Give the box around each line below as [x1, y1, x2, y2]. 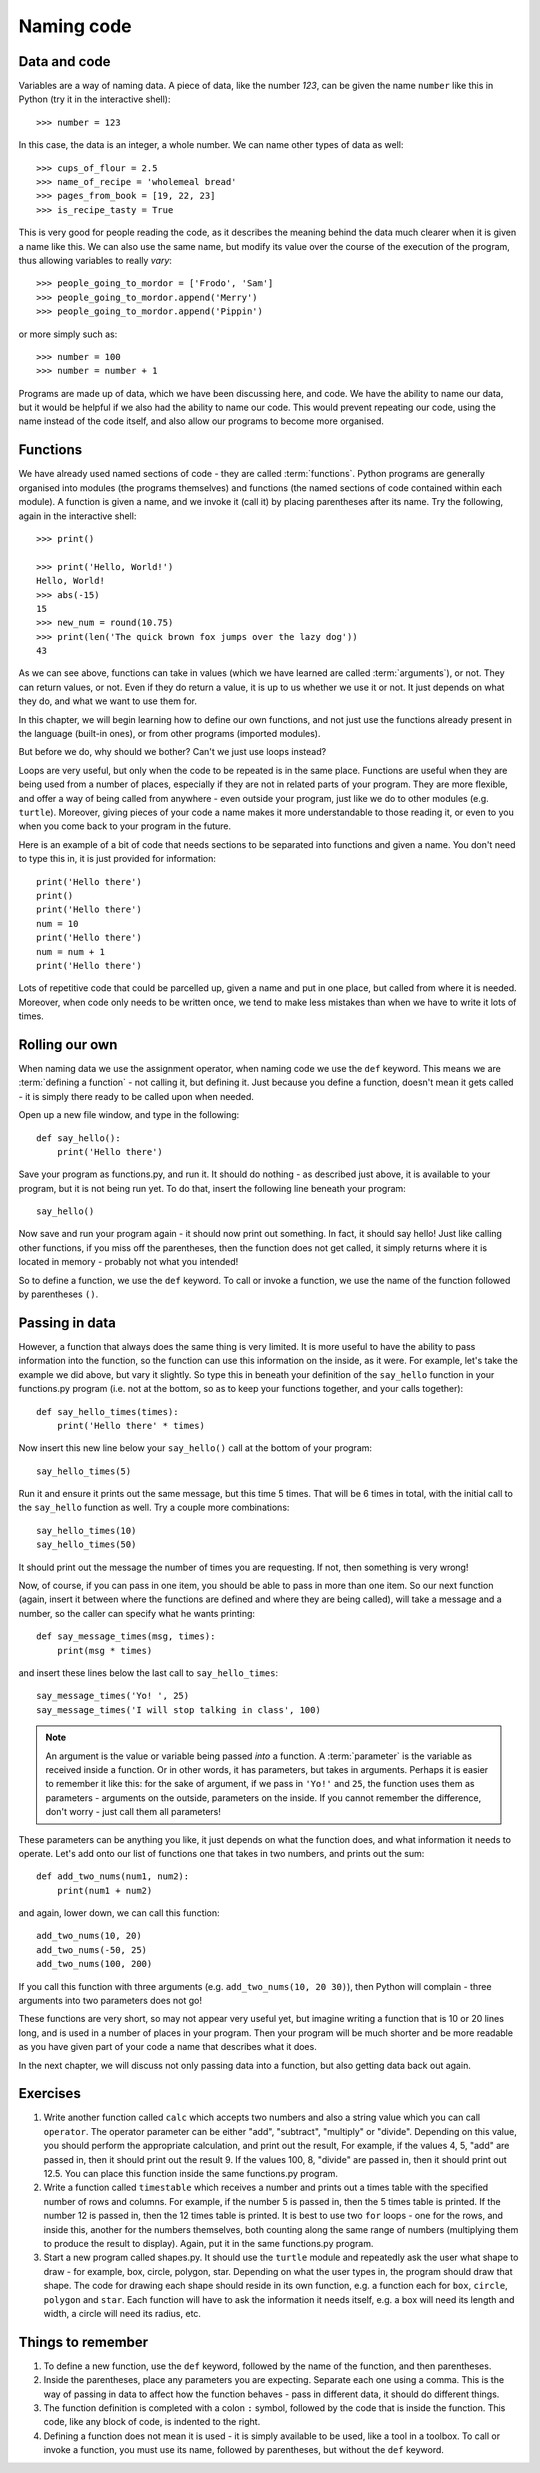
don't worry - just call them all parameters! [45, 1806, 222, 1818]
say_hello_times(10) [36, 1525, 137, 1536]
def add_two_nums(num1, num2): [36, 1871, 190, 1882]
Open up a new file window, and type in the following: [18, 1109, 240, 1121]
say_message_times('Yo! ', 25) [36, 1690, 190, 1702]
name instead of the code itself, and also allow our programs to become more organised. [18, 415, 385, 427]
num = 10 [36, 918, 79, 929]
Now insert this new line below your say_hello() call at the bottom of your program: [18, 1442, 373, 1454]
